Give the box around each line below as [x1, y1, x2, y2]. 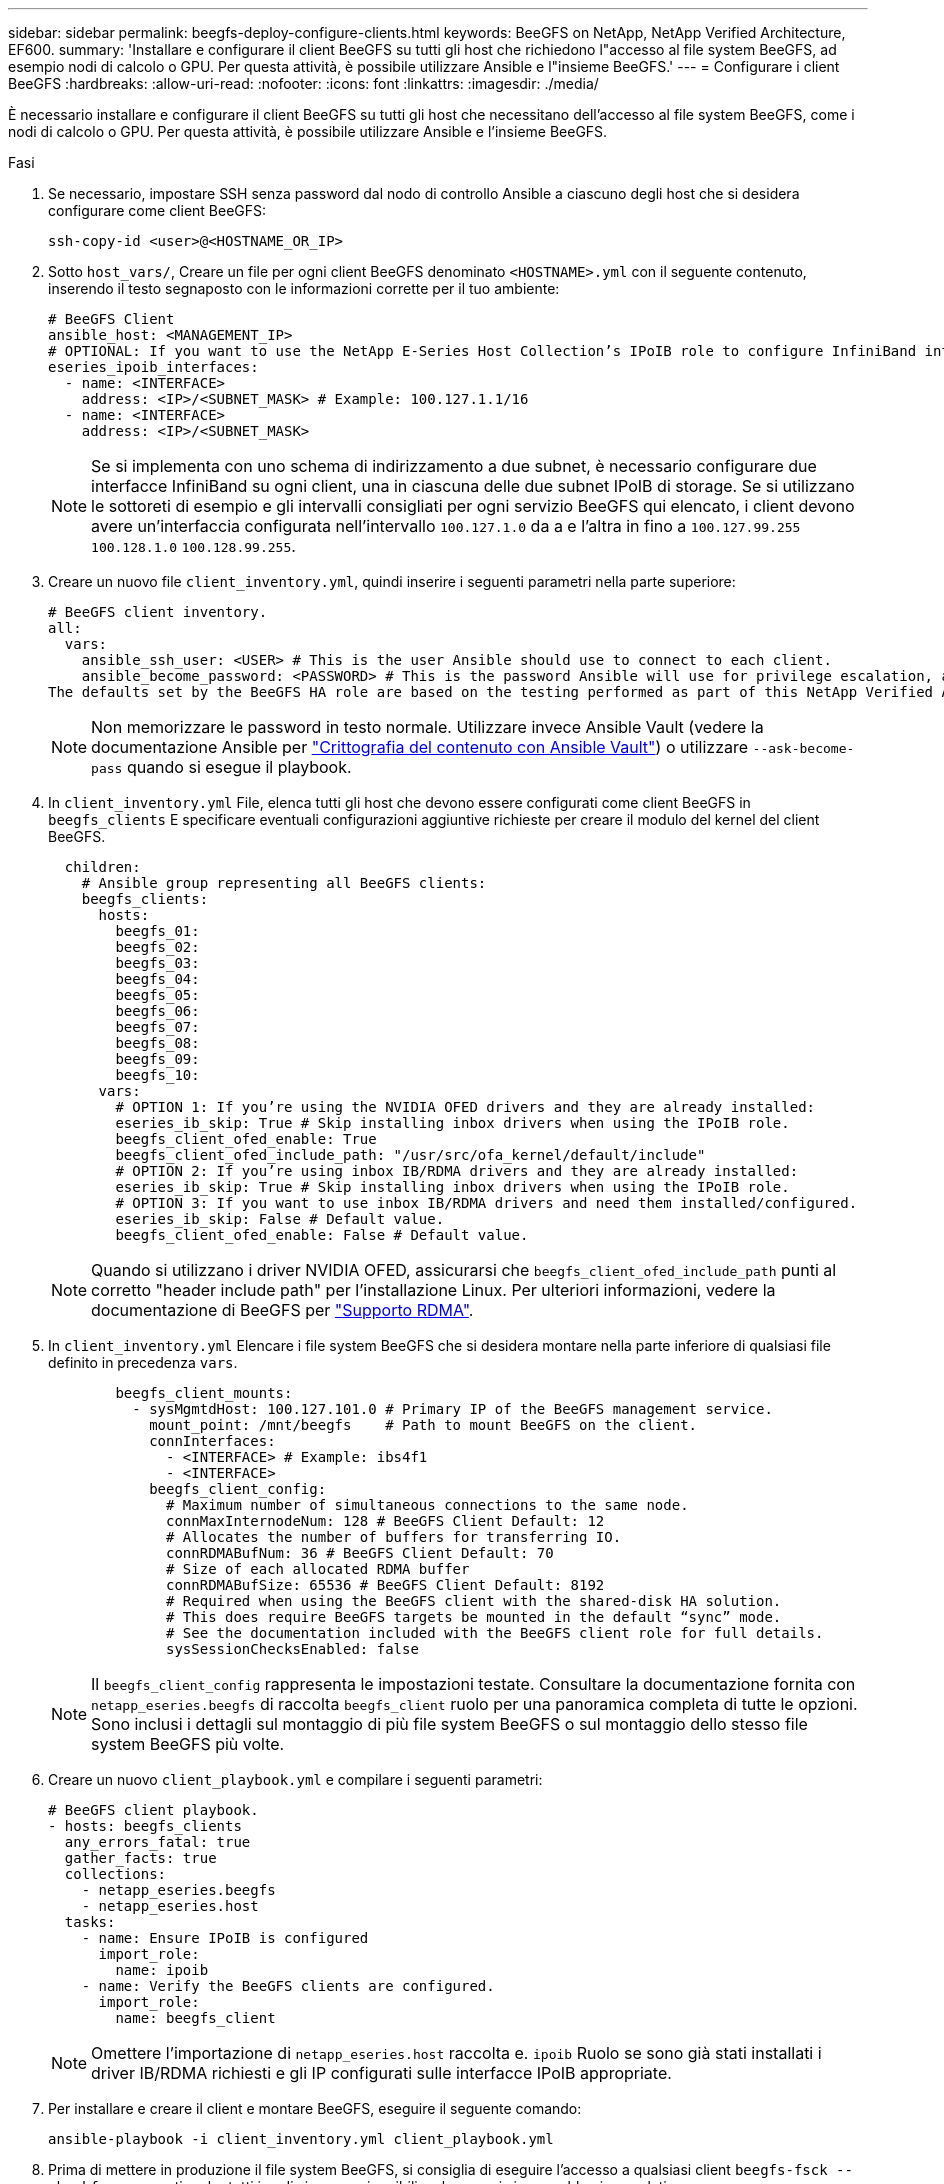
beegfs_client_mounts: [115, 1385, 293, 1401]
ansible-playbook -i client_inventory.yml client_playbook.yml [48, 2131, 554, 2147]
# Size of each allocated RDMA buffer [166, 1561, 470, 1577]
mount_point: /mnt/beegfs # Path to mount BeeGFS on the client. [149, 1417, 698, 1433]
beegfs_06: [115, 1003, 200, 1019]
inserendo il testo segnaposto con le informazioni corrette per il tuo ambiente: [48, 280, 560, 297]
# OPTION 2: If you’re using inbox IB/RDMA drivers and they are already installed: [115, 1163, 799, 1179]
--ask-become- [752, 741, 855, 756]
